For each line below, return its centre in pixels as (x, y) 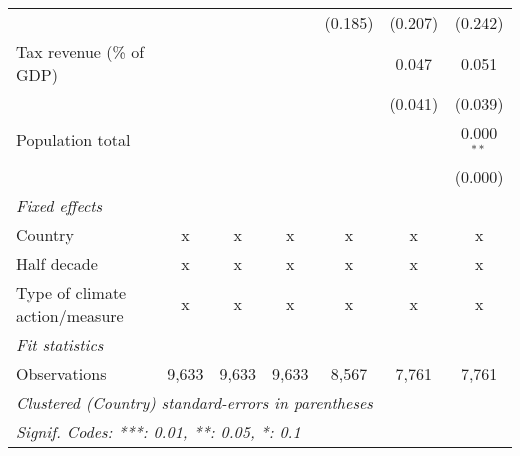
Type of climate (71, 292)
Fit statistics (60, 344)
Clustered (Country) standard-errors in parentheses (194, 402)
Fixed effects (59, 205)
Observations (61, 373)
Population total (73, 140)
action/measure (70, 315)
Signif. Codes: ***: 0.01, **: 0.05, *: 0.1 (158, 431)
